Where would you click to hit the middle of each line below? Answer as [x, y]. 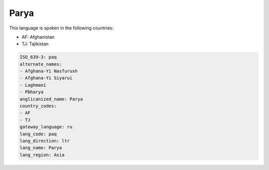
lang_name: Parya [41, 148]
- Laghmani [33, 85]
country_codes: [38, 106]
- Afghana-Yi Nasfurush [49, 71]
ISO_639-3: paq [38, 57]
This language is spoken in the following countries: [61, 28]
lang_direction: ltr [45, 141]
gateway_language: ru [46, 127]
